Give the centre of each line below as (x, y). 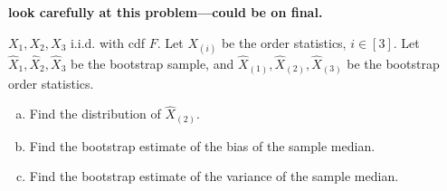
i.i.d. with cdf (108, 42)
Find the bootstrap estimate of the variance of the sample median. (214, 176)
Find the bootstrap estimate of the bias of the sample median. (202, 145)
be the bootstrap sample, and (152, 63)
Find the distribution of (95, 114)
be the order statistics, (284, 42)
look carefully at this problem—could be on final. (166, 12)
